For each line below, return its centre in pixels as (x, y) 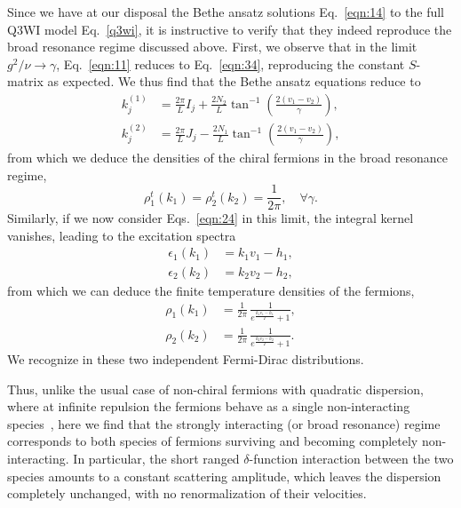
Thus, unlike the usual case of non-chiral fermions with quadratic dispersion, (215, 389)
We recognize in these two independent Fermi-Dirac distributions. (186, 359)
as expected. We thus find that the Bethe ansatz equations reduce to (234, 81)
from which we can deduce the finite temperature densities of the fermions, (211, 290)
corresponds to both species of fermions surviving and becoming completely (213, 441)
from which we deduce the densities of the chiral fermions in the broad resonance (227, 158)
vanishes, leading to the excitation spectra (122, 235)
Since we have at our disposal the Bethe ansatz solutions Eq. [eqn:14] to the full (226, 12)
